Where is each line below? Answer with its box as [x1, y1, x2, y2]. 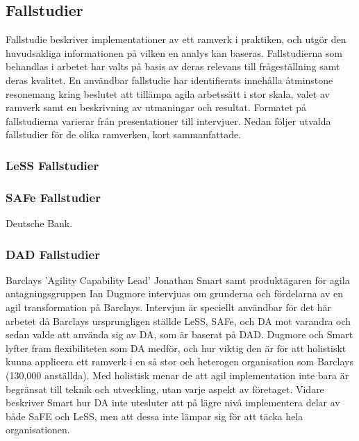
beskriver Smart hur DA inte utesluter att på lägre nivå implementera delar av [6, 395, 340, 410]
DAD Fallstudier [6, 245, 100, 263]
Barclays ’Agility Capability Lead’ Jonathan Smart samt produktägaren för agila [6, 272, 350, 287]
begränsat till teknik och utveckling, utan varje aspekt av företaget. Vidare [6, 381, 324, 396]
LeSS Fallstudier [6, 156, 99, 174]
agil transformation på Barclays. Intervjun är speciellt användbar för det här [6, 300, 332, 315]
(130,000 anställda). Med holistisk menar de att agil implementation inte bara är [6, 367, 349, 382]
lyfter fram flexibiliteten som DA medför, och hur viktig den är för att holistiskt [6, 340, 347, 355]
